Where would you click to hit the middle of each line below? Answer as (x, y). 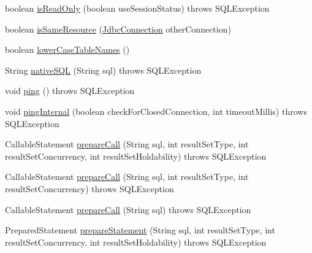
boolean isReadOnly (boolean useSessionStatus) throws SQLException (137, 8)
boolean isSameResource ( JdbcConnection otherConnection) (118, 29)
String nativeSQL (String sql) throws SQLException (103, 70)
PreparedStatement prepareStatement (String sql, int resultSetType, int (140, 230)
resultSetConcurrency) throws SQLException (89, 188)
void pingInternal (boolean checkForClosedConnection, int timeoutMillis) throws (156, 111)
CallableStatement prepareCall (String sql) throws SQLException (128, 209)
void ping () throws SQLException (70, 91)
